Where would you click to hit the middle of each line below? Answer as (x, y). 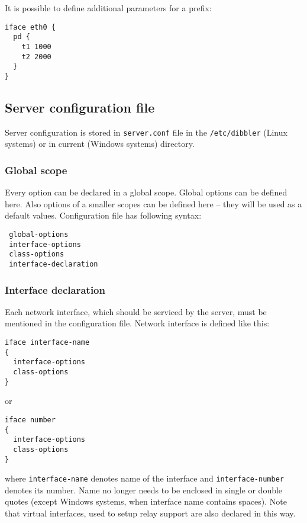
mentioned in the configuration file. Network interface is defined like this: (137, 323)
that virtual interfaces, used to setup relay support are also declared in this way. (150, 513)
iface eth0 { (30, 27)
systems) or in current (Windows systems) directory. (100, 144)
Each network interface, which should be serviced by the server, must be (136, 311)
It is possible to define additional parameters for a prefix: (108, 8)
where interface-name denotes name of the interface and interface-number (144, 478)
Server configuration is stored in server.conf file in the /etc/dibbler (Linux (146, 132)
